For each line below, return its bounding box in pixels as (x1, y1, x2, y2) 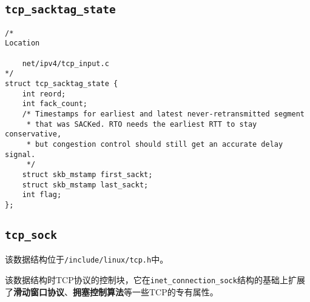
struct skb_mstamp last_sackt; (22, 180, 149, 189)
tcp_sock (5, 228, 57, 241)
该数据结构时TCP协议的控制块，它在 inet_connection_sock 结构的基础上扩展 (5, 273, 305, 286)
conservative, (5, 130, 62, 139)
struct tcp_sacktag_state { (5, 79, 118, 89)
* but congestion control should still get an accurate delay (26, 140, 283, 149)
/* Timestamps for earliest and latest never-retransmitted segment (22, 110, 305, 119)
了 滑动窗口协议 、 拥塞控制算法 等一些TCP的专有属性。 (5, 285, 218, 298)
